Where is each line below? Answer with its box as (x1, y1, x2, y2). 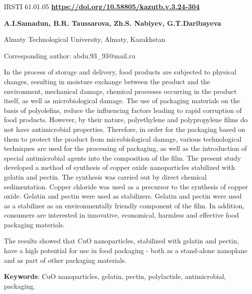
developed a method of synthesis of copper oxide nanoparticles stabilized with (4, 162, 235, 172)
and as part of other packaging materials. (4, 255, 127, 265)
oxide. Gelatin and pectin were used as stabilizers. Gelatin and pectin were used (4, 191, 242, 201)
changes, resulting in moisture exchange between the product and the (4, 76, 210, 86)
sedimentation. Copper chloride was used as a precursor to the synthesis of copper (4, 181, 248, 191)
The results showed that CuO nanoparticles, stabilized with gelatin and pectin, (4, 236, 239, 246)
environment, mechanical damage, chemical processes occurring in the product (4, 86, 237, 96)
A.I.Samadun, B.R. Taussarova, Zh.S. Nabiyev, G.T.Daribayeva (4, 18, 221, 28)
